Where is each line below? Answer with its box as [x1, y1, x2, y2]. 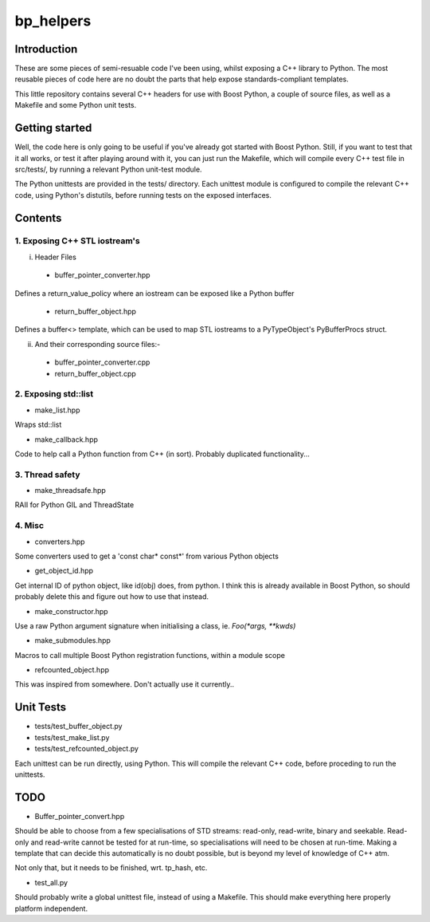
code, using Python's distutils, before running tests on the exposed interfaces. [14, 190, 272, 199]
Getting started [14, 121, 92, 135]
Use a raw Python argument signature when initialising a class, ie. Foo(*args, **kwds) [14, 621, 296, 630]
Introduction [14, 42, 78, 56]
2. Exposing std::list [14, 388, 94, 400]
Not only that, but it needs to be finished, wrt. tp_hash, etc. [14, 863, 208, 873]
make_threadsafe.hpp [34, 486, 107, 495]
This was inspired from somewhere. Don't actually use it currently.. [14, 680, 235, 689]
